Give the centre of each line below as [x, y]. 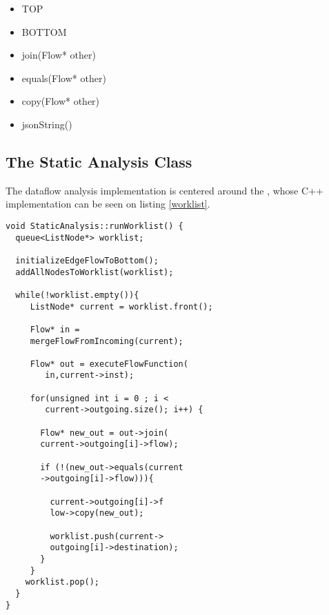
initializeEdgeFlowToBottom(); [87, 260]
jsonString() [47, 124]
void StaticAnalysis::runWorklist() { [94, 226]
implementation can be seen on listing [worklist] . [108, 204]
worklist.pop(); [62, 582]
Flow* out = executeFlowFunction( [109, 364]
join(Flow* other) [59, 55]
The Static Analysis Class [99, 161]
